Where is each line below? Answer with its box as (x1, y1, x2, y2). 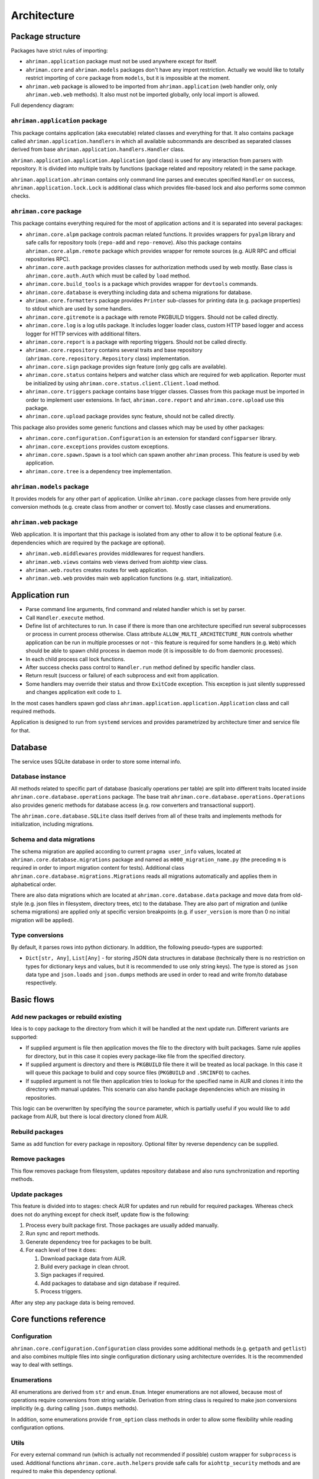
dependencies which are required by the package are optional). (11, 539, 165, 546)
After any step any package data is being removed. (11, 1299, 135, 1306)
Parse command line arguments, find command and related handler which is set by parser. (25, 606, 246, 613)
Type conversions (11, 931, 64, 939)
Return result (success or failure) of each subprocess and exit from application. (25, 672, 219, 679)
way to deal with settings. (11, 1361, 73, 1368)
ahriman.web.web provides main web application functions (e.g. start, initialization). (25, 574, 233, 582)
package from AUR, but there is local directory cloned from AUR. (11, 1113, 168, 1120)
